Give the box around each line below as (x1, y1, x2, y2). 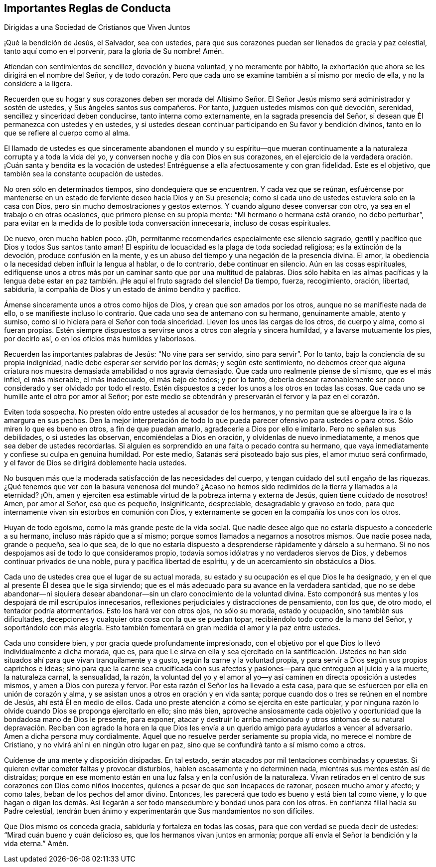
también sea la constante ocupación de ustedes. (4, 169, 163, 178)
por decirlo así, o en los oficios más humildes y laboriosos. (4, 334, 196, 343)
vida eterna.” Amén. (4, 839, 69, 848)
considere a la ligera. (4, 79, 72, 88)
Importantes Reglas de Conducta (4, 2, 171, 14)
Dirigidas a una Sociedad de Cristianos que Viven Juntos (4, 23, 190, 32)
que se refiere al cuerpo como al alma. (4, 129, 131, 138)
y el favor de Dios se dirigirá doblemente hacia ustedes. (4, 458, 187, 467)
